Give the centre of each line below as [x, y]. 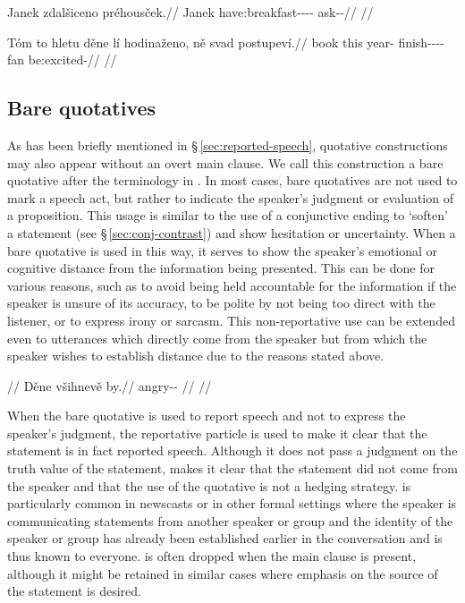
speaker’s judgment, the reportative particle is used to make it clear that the [217, 433]
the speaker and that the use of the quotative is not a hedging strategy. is [209, 485]
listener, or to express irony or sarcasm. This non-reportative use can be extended [231, 320]
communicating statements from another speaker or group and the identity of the [230, 520]
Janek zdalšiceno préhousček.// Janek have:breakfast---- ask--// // [190, 12]
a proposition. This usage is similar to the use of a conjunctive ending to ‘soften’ [228, 215]
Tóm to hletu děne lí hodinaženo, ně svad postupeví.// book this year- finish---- [226, 42]
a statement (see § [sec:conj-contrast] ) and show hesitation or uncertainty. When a [232, 232]
